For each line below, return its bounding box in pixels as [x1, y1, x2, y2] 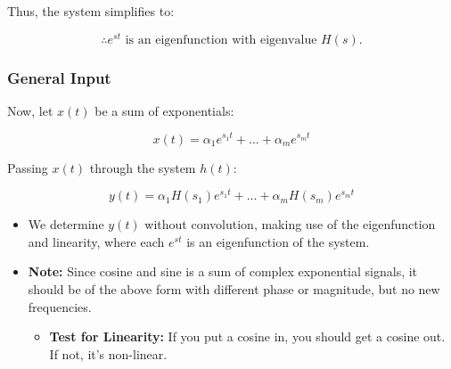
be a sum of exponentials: [94, 101, 234, 119]
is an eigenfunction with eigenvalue [125, 33, 317, 46]
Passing [7, 158, 48, 176]
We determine [28, 215, 104, 234]
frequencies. [28, 297, 92, 316]
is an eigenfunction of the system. [186, 232, 370, 250]
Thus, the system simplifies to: [7, 2, 175, 20]
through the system [89, 158, 196, 176]
